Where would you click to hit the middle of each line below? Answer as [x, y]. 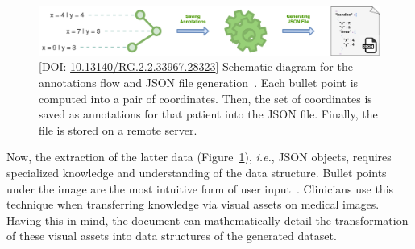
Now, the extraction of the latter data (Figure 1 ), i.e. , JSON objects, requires [199, 157]
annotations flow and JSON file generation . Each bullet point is [199, 83]
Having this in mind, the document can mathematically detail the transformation [207, 220]
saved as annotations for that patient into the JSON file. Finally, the [208, 114]
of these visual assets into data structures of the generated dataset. [172, 236]
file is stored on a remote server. [118, 129]
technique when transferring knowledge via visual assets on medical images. [193, 204]
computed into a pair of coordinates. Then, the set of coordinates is [205, 98]
